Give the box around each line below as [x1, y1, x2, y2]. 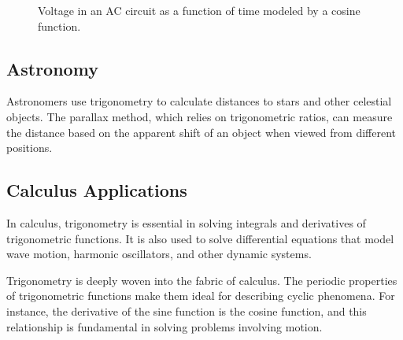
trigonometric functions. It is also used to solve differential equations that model [6, 230, 394, 246]
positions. [6, 139, 53, 156]
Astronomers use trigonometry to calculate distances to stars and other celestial [6, 93, 392, 109]
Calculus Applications [6, 178, 187, 202]
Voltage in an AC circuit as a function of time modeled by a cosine [38, 2, 360, 18]
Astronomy [6, 56, 98, 80]
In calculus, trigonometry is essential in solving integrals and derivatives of [6, 214, 366, 231]
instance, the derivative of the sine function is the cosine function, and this [6, 302, 367, 319]
